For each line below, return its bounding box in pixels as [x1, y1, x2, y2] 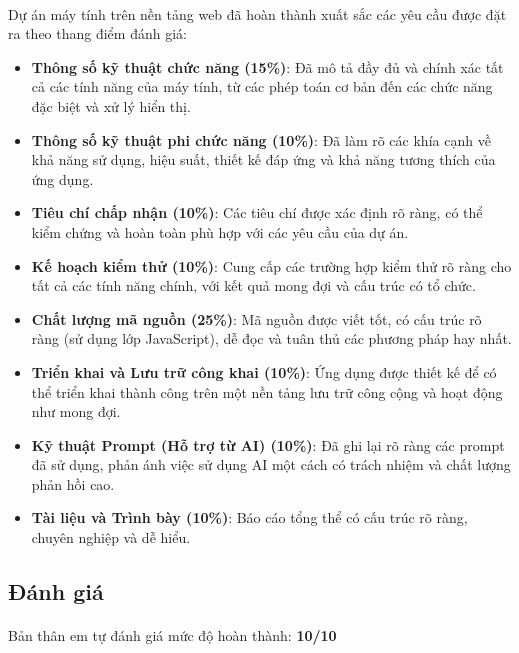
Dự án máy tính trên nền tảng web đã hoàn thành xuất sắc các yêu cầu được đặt [8, 3, 507, 24]
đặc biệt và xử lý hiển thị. [31, 95, 191, 116]
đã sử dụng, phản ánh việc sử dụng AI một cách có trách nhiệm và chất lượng [31, 454, 511, 475]
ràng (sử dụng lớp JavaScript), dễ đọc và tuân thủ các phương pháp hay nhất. [31, 328, 512, 349]
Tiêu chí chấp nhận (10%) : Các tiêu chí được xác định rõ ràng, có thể [31, 202, 483, 223]
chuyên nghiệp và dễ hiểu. [31, 527, 191, 548]
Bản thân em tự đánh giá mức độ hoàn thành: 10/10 [8, 625, 337, 646]
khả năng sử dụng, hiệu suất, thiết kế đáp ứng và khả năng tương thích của [31, 149, 496, 170]
